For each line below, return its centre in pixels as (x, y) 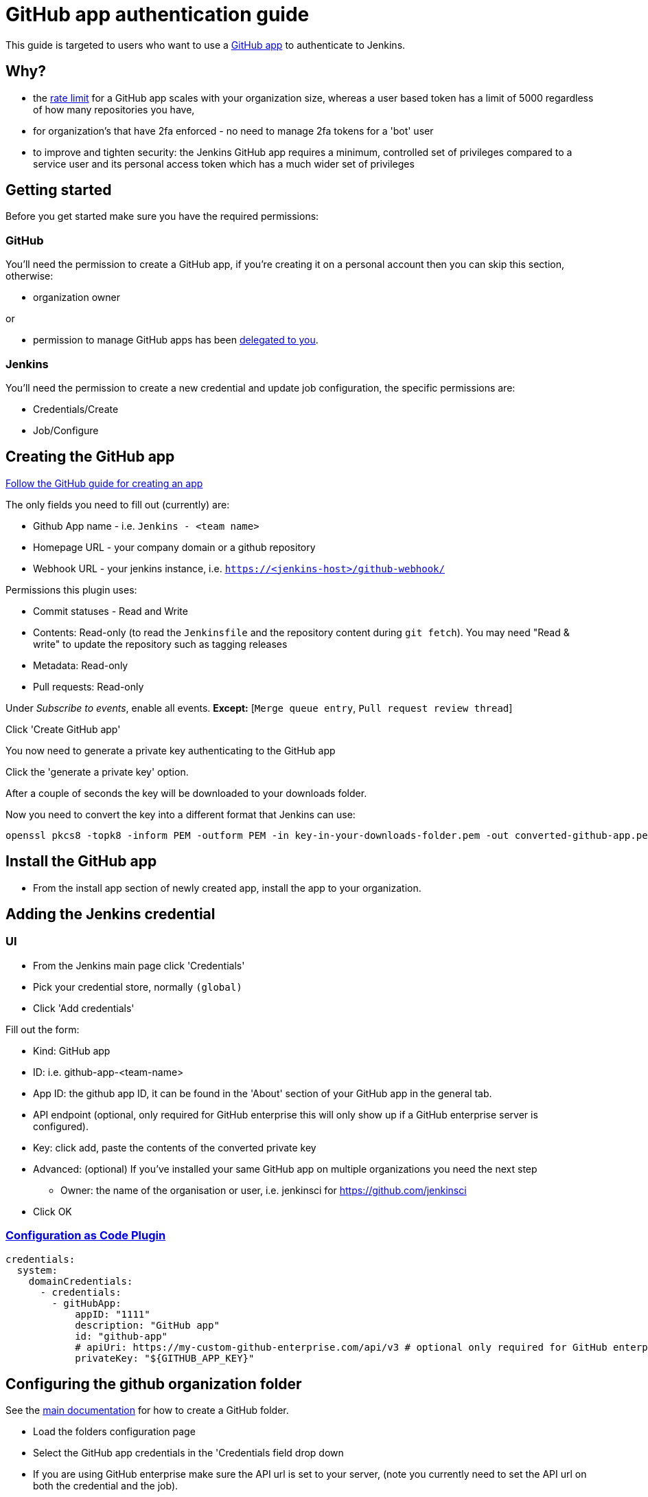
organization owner (77, 297)
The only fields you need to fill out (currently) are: (118, 504)
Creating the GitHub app (90, 457)
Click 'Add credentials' (84, 1008)
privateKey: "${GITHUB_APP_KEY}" (165, 1358)
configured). (61, 1126)
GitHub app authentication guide (158, 14)
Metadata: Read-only (81, 665)
